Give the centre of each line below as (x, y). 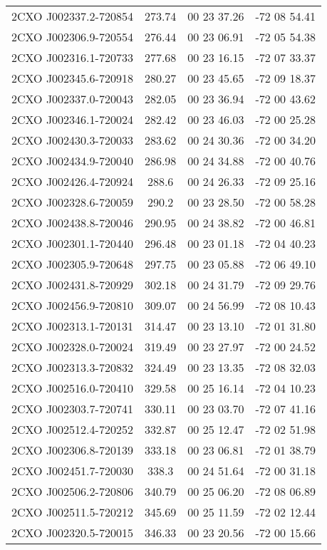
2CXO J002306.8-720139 (72, 450)
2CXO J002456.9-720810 (72, 305)
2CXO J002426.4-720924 (72, 181)
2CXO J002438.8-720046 (72, 223)
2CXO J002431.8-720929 (72, 285)
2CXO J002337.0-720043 (72, 99)
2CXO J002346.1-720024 (72, 119)
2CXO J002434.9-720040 (72, 161)
